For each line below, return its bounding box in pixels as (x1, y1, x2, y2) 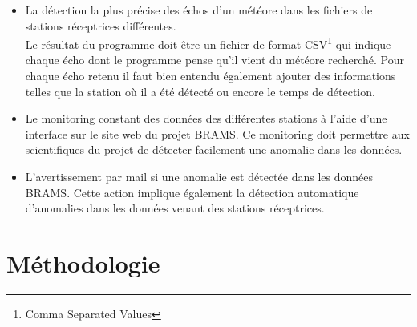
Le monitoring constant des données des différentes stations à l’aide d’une (25, 110, 387, 127)
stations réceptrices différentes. (25, 17, 176, 34)
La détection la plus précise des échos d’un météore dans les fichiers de (25, 2, 373, 18)
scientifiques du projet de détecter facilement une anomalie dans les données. (25, 141, 403, 158)
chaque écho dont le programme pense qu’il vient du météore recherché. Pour (25, 51, 404, 68)
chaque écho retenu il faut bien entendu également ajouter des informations (25, 67, 396, 84)
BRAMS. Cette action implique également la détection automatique (25, 184, 359, 200)
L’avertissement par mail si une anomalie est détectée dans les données (25, 168, 373, 184)
